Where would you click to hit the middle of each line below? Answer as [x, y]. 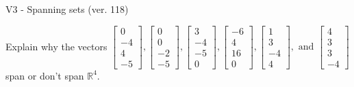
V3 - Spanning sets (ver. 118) [67, 9]
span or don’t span [45, 75]
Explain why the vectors [56, 46]
